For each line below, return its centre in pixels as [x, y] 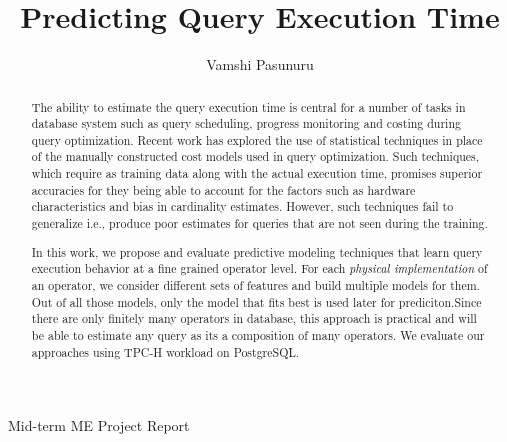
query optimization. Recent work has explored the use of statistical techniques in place [257, 139]
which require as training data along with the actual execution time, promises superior [257, 173]
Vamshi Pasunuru [260, 64]
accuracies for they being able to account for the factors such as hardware [223, 189]
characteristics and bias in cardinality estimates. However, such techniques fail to [242, 206]
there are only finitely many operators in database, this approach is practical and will [254, 318]
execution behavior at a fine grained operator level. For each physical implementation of [259, 268]
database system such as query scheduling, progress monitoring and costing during [246, 123]
